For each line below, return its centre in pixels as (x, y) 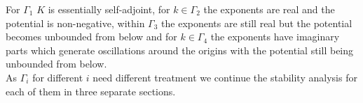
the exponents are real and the (269, 9)
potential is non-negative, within (75, 23)
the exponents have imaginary (275, 37)
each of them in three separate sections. (91, 91)
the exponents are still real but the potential (257, 23)
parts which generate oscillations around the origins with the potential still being (180, 50)
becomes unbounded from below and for (91, 37)
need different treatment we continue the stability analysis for (225, 77)
